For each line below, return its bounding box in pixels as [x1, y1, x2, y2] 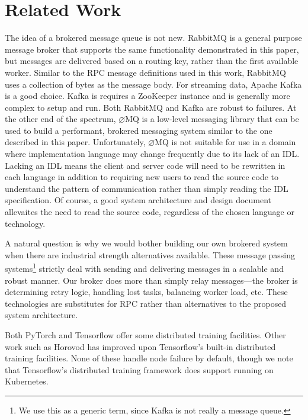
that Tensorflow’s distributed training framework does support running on [5, 363, 274, 376]
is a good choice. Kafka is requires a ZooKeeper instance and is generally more [5, 89, 290, 102]
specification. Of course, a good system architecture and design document [5, 194, 272, 206]
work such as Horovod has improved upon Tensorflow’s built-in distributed [5, 340, 276, 352]
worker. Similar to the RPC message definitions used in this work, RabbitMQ [5, 66, 286, 78]
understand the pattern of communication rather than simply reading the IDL [5, 182, 288, 194]
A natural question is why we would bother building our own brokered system [5, 237, 288, 249]
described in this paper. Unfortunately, [5, 136, 146, 148]
